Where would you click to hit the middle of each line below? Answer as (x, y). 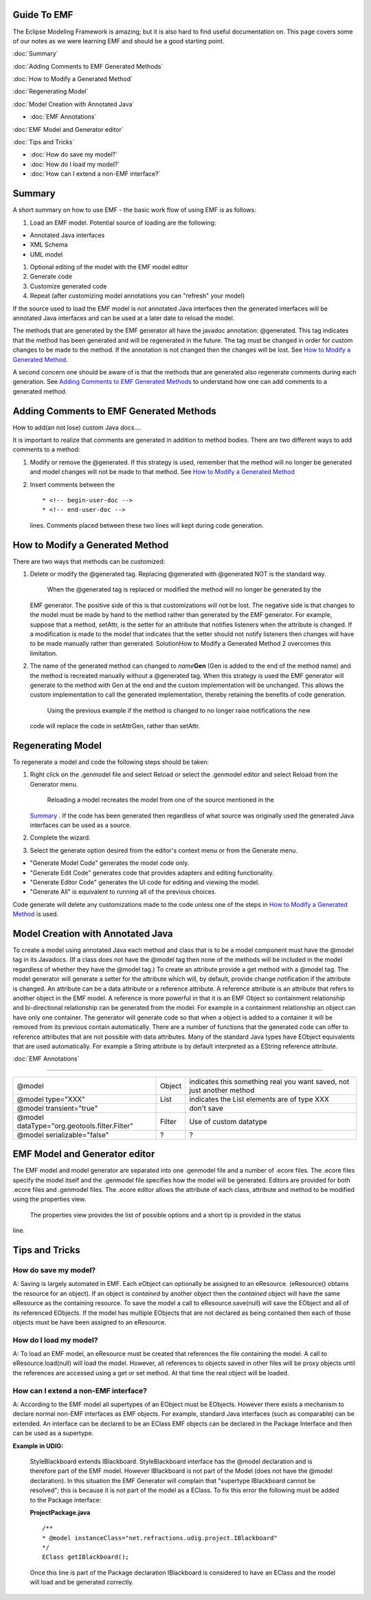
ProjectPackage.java (60, 1512)
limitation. (44, 653)
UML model (46, 254)
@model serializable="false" (63, 1135)
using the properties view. (49, 1199)
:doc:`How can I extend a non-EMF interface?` (95, 174)
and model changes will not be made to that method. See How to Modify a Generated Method (162, 472)
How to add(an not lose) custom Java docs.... (77, 427)
